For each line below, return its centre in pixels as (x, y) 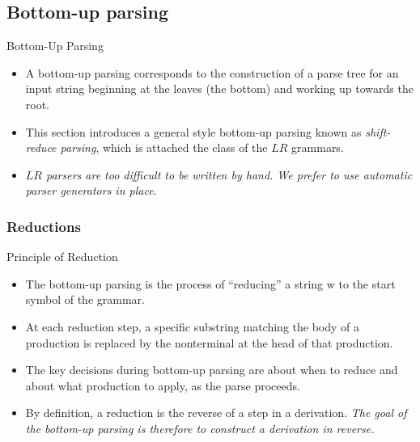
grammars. (318, 147)
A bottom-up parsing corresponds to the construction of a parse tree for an (212, 72)
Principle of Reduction (62, 257)
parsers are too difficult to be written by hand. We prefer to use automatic (229, 174)
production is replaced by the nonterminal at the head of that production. (209, 342)
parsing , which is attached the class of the (164, 147)
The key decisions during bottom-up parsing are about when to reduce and (212, 370)
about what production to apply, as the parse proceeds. (163, 385)
